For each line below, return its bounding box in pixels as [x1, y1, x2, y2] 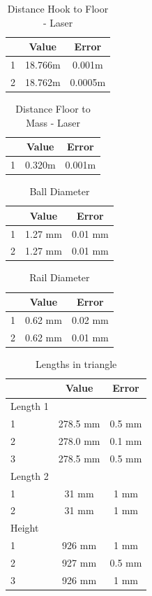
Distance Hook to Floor [7, 1, 109, 15]
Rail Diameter [29, 270, 90, 285]
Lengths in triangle [36, 356, 117, 371]
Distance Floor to [15, 101, 91, 115]
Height [10, 520, 39, 535]
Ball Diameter [29, 184, 90, 199]
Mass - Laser [26, 115, 80, 129]
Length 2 [10, 468, 49, 483]
